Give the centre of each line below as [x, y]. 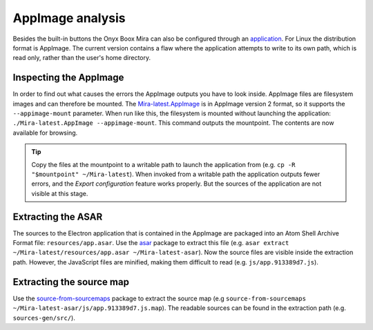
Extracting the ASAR [58, 216]
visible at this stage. [60, 193]
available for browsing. [45, 133]
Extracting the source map [71, 282]
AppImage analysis [69, 18]
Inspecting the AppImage [68, 78]
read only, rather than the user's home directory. [82, 58]
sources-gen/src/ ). [44, 318]
